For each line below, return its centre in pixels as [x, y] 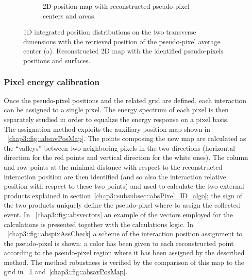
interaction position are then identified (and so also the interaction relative [115, 176]
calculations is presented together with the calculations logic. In [99, 224]
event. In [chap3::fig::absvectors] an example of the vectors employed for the [118, 214]
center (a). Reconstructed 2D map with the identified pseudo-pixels [124, 51]
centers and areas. [69, 15]
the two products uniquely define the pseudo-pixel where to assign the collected [122, 205]
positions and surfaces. [57, 60]
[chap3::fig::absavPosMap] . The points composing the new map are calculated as [127, 138]
